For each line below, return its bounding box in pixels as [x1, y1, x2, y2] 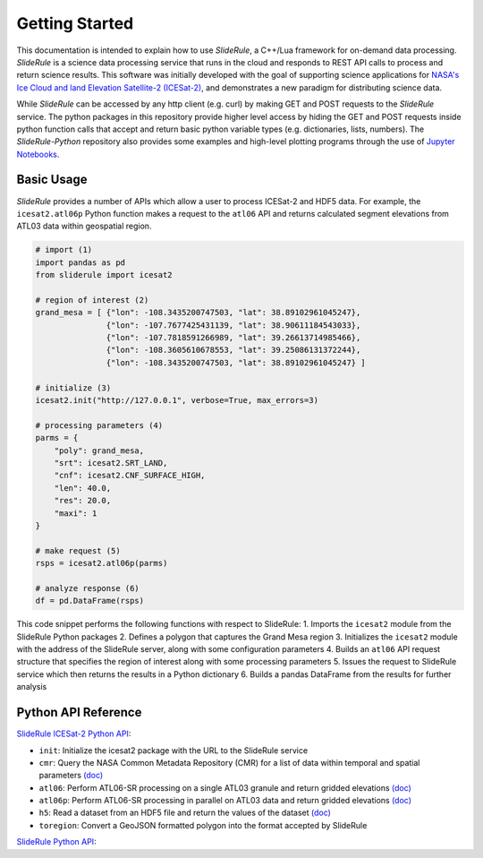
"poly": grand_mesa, [54, 445, 145, 456]
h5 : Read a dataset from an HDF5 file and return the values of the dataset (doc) [38, 807, 331, 819]
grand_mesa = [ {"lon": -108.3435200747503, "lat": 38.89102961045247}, [35, 307, 361, 318]
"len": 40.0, [54, 483, 112, 493]
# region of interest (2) [35, 295, 149, 305]
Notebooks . [16, 149, 60, 159]
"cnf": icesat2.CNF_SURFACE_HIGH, [54, 470, 206, 481]
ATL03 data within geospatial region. [16, 220, 152, 232]
